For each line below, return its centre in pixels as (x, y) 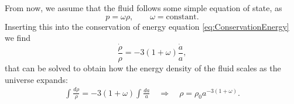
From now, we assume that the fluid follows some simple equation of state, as (143, 8)
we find (18, 38)
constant (181, 17)
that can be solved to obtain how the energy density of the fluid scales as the (143, 68)
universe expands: (36, 79)
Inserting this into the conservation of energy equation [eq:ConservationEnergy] (147, 26)
